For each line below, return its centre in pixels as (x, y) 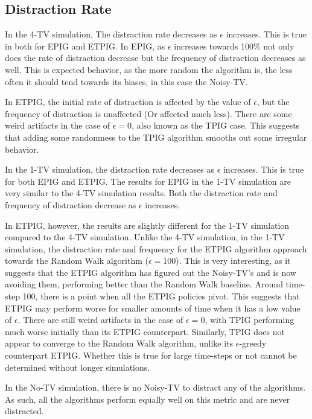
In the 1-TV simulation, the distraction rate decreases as (110, 169)
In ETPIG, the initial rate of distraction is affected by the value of (128, 102)
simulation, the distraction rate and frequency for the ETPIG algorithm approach (156, 248)
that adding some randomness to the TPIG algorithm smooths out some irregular (156, 137)
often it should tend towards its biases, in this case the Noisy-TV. (126, 81)
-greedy (253, 343)
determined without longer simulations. (78, 367)
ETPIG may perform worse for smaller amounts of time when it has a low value (153, 308)
